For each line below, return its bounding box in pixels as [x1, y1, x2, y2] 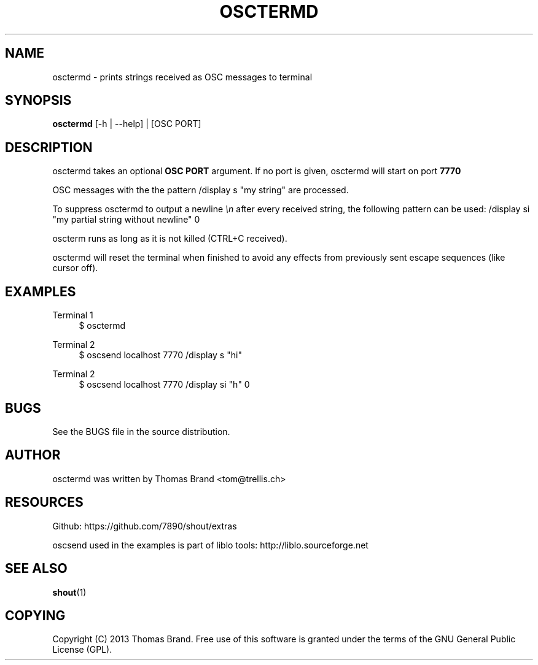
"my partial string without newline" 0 [52, 214, 200, 225]
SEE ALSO [5, 561, 68, 577]
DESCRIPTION [5, 139, 93, 155]
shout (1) [52, 586, 87, 598]
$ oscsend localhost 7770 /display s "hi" [79, 350, 242, 361]
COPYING [5, 607, 66, 623]
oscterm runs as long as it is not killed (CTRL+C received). [52, 233, 287, 244]
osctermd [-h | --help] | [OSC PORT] [52, 118, 201, 129]
